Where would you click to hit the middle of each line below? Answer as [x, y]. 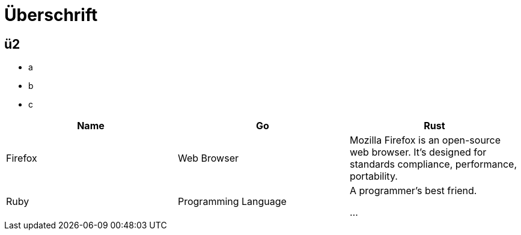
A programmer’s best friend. [413, 191]
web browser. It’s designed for [418, 152]
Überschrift [51, 15]
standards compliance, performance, [433, 164]
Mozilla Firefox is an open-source [425, 140]
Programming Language [232, 202]
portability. [373, 176]
